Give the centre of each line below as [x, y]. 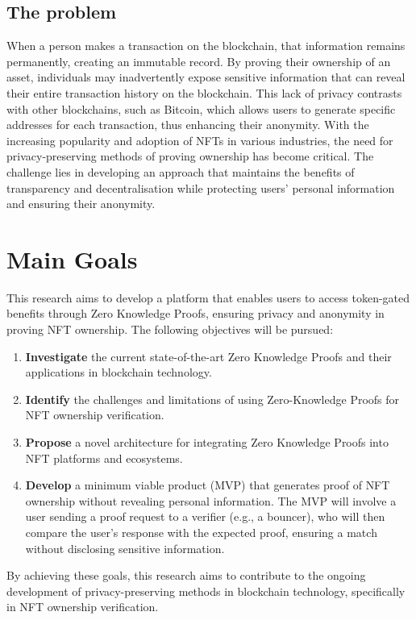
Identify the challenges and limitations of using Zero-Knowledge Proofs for [212, 399]
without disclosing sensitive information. [125, 548]
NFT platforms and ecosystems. [104, 458]
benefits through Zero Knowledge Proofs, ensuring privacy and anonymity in [196, 313]
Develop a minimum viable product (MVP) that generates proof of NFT [208, 485]
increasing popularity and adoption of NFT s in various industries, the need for [200, 140]
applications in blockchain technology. [119, 372]
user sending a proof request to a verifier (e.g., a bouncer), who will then [205, 516]
